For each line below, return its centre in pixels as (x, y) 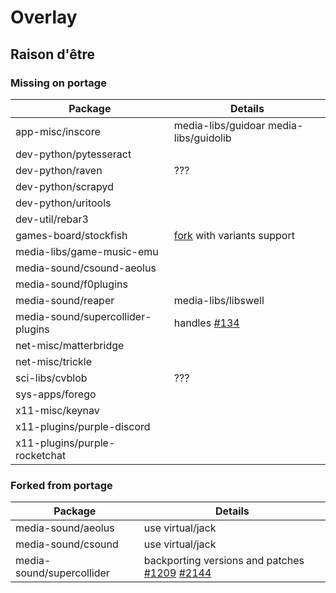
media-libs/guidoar (219, 125)
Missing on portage (58, 83)
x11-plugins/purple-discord (83, 426)
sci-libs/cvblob (51, 378)
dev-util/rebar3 (52, 219)
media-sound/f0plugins (71, 284)
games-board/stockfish (71, 235)
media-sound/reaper (65, 300)
